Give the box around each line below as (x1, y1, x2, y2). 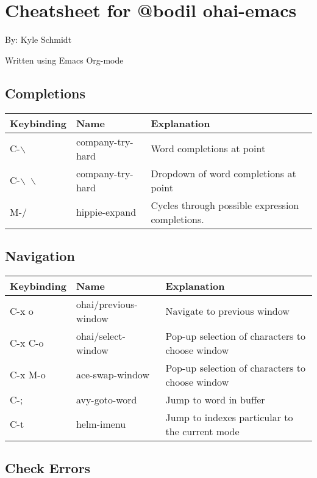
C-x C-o (10, 336, 44, 350)
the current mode (165, 424, 240, 438)
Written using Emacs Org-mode (5, 53, 124, 66)
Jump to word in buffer (165, 392, 265, 406)
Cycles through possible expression (151, 197, 299, 212)
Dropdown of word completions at (151, 166, 296, 180)
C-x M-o (10, 367, 46, 382)
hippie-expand (76, 205, 137, 219)
